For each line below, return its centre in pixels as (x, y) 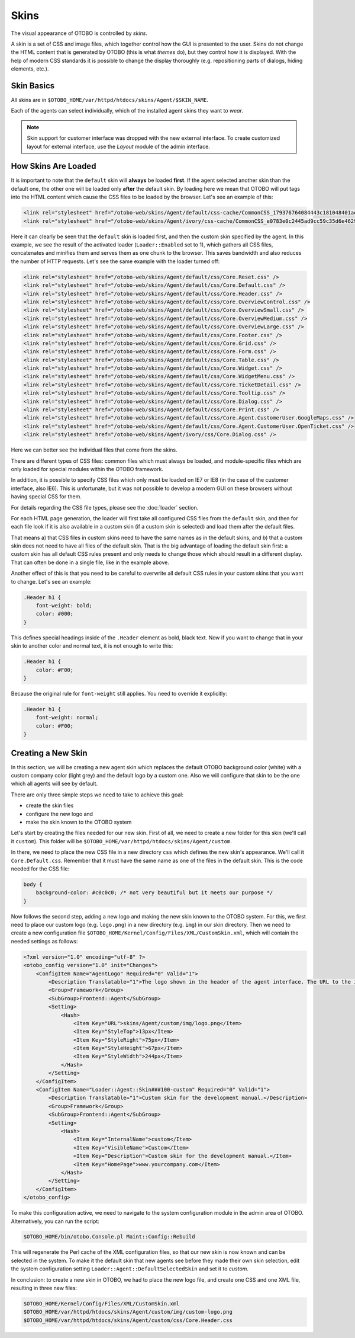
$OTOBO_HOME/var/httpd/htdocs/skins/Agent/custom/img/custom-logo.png (128, 1312)
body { (33, 884)
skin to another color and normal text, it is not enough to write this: (92, 646)
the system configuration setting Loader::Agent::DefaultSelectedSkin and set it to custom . (130, 1269)
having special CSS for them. (46, 497)
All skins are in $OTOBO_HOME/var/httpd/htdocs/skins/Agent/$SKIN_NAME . (109, 100)
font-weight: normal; (67, 718)
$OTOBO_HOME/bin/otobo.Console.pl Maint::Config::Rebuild (109, 1237)
